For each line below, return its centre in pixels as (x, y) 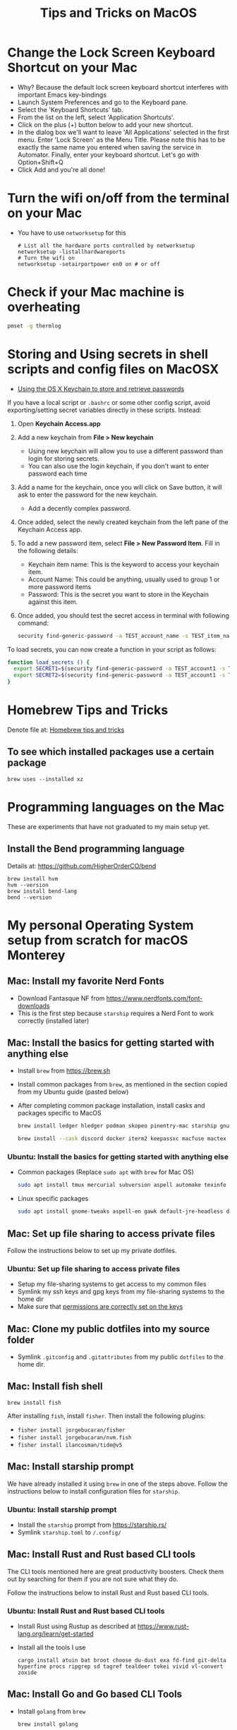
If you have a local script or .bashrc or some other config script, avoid (109, 402)
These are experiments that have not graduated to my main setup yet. (109, 826)
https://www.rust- (163, 1626)
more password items (60, 586)
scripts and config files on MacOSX (113, 369)
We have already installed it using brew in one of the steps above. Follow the (117, 1484)
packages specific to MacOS (59, 1113)
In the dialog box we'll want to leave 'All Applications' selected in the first (123, 132)
